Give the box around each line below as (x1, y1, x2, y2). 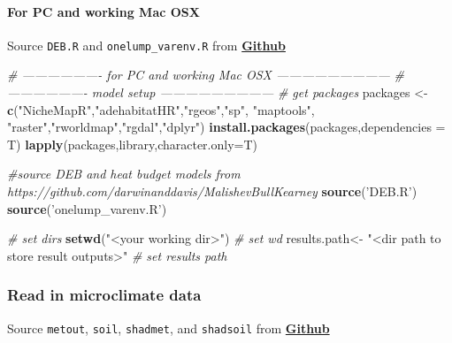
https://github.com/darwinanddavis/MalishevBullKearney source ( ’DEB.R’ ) (7, 182, 418, 201)
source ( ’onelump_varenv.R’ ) (7, 199, 167, 217)
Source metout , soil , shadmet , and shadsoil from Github (7, 318, 330, 337)
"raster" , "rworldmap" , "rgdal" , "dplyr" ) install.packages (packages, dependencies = (7, 118, 446, 136)
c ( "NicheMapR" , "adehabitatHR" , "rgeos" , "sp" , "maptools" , (7, 100, 315, 118)
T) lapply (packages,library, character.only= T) (7, 134, 258, 153)
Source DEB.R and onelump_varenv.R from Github (7, 35, 286, 54)
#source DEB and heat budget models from (7, 164, 241, 183)
